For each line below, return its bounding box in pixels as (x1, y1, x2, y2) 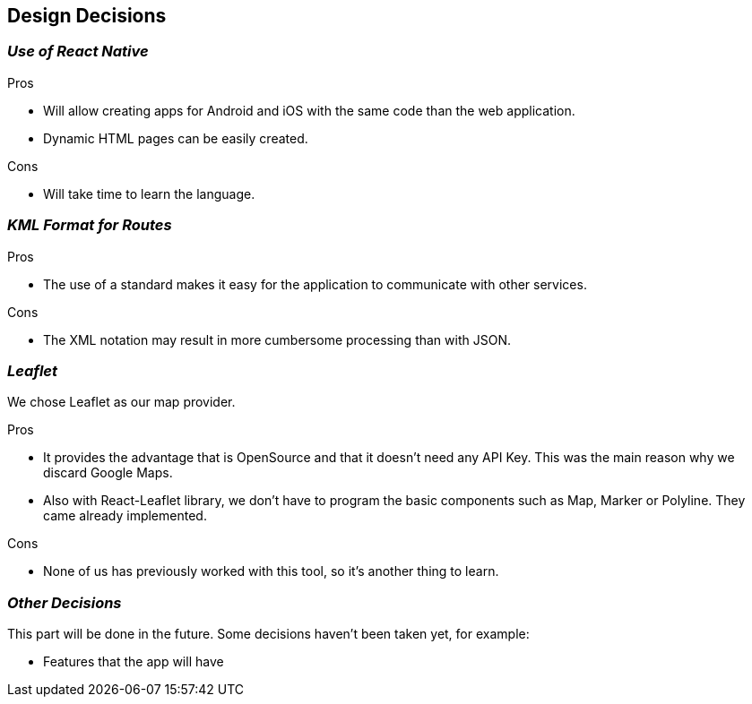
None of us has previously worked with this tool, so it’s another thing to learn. (43, 563, 499, 580)
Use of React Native (7, 42, 149, 61)
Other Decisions (7, 593, 122, 612)
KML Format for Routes (7, 216, 172, 235)
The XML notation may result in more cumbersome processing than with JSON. (43, 331, 511, 348)
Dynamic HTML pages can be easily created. (43, 130, 308, 146)
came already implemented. (43, 508, 207, 524)
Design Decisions (7, 4, 167, 27)
